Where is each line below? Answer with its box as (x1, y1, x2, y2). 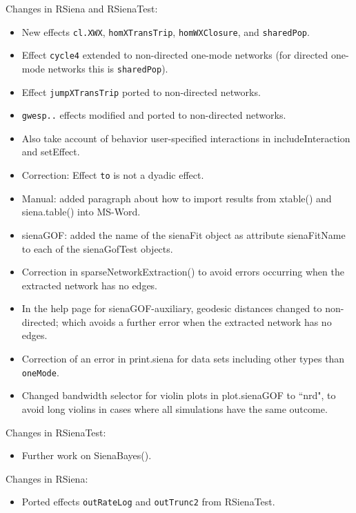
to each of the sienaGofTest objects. (21, 241, 173, 255)
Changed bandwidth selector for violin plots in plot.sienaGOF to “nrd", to (21, 388, 336, 403)
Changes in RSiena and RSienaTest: (6, 1, 158, 15)
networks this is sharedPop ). (48, 61, 168, 75)
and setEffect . (21, 144, 80, 159)
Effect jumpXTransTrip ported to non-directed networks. (21, 84, 261, 99)
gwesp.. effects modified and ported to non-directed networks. (21, 108, 286, 122)
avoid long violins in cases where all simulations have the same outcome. (21, 401, 328, 416)
